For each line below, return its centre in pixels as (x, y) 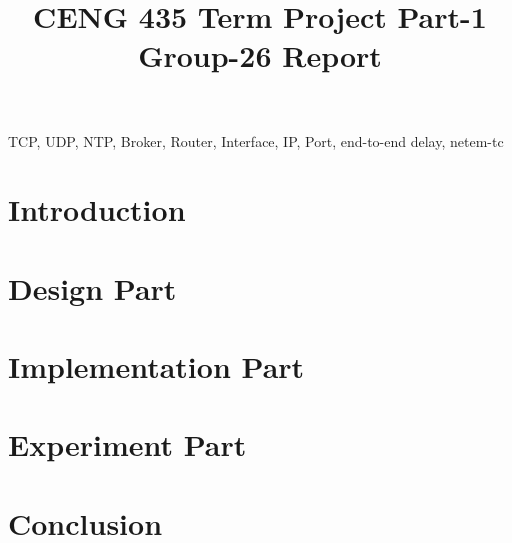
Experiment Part (127, 444)
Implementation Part (156, 366)
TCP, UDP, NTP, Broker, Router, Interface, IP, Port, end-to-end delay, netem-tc (256, 140)
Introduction (97, 209)
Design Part (92, 287)
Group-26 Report (260, 55)
